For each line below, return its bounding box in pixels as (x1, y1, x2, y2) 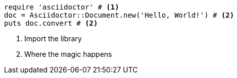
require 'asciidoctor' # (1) (4, 3, 119, 11)
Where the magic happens (24, 50, 112, 58)
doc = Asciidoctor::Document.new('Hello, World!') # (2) (4, 11, 234, 19)
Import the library (24, 34, 82, 43)
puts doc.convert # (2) (4, 19, 98, 27)
